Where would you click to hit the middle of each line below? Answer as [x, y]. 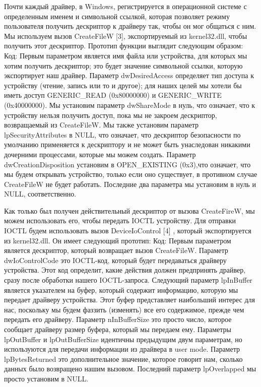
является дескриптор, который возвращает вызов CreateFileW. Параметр [116, 250]
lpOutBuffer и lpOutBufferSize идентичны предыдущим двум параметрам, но [123, 339]
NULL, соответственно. [40, 194]
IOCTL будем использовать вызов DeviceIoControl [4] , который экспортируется [128, 231]
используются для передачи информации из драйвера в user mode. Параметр [122, 349]
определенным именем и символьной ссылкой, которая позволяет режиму [117, 16]
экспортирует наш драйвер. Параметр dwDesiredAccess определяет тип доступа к [129, 75]
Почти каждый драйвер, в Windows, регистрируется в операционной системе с [125, 6]
